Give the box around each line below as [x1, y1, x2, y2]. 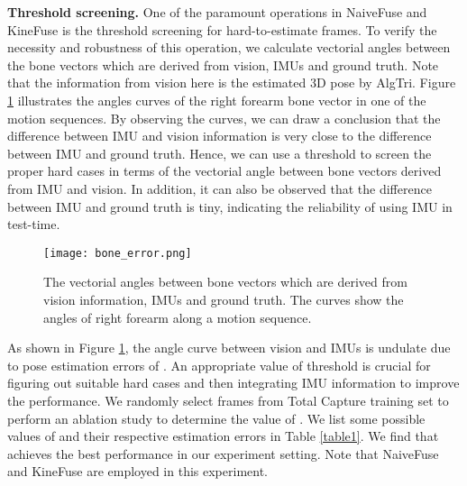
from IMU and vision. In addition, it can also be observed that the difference [7, 179, 432, 197]
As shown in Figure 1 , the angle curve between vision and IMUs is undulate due [7, 338, 451, 357]
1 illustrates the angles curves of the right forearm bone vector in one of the [7, 90, 426, 109]
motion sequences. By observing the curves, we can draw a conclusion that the [7, 108, 441, 127]
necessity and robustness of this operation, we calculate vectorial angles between [7, 38, 451, 57]
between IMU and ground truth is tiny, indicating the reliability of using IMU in [7, 197, 453, 215]
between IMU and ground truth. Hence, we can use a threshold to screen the [7, 143, 432, 162]
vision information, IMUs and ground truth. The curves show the [43, 289, 404, 308]
